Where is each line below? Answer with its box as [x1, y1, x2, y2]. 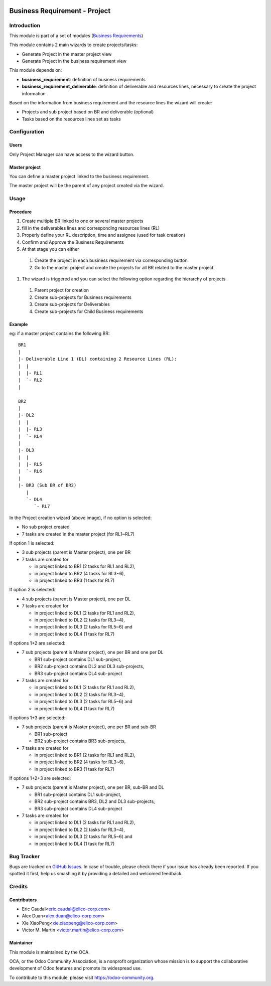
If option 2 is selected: [9, 587, 55, 593]
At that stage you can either [22, 246, 79, 252]
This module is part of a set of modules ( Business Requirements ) [9, 33, 144, 39]
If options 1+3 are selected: [9, 715, 66, 721]
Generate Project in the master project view [22, 51, 112, 57]
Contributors [9, 897, 37, 903]
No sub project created [22, 524, 70, 530]
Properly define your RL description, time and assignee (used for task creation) [22, 232, 186, 238]
